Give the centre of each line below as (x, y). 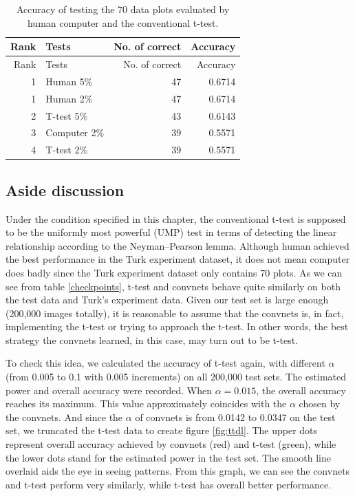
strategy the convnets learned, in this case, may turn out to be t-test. (152, 339)
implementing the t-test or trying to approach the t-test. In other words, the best (177, 326)
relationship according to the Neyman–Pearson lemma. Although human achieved (177, 245)
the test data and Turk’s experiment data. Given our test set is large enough (167, 300)
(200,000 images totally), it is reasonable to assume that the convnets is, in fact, (175, 313)
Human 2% (69, 98)
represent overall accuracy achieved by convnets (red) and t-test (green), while (171, 444)
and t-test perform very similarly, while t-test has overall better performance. (169, 484)
